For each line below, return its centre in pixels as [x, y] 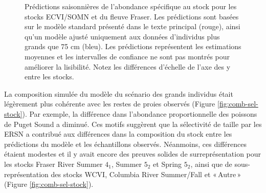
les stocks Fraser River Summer [53, 164]
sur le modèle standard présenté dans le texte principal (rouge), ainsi [132, 26]
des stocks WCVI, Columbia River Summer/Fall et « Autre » [146, 174]
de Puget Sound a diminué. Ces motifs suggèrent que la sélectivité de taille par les [133, 124]
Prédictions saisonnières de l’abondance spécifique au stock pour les [131, 6]
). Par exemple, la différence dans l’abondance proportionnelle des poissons [140, 113]
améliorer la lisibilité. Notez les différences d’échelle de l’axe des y [128, 66]
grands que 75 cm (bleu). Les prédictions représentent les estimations [133, 46]
